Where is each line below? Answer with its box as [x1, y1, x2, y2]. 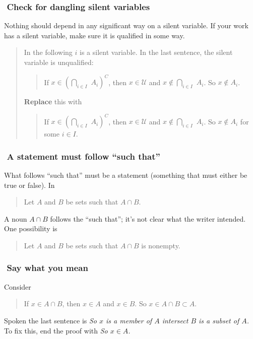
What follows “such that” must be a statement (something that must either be [4, 170, 247, 180]
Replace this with [24, 96, 82, 107]
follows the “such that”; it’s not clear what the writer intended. [50, 213, 246, 224]
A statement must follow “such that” [7, 150, 160, 162]
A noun [4, 213, 27, 224]
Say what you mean [7, 261, 88, 274]
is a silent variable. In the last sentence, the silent [80, 47, 233, 57]
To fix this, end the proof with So [4, 325, 108, 335]
